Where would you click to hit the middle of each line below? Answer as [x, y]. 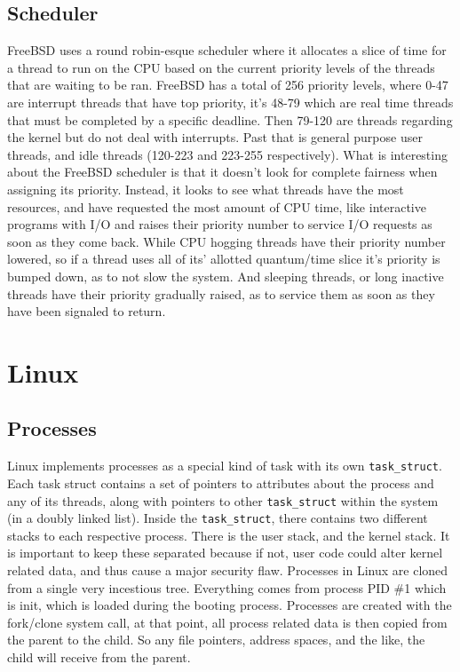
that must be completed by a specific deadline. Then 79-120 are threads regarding [230, 119]
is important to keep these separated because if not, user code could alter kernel [225, 553]
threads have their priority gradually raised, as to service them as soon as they [221, 293]
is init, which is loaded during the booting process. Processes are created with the [230, 605]
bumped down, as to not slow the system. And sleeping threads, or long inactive [226, 276]
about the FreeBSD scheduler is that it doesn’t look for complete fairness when [222, 172]
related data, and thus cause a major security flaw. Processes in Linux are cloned [228, 570]
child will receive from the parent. [99, 657]
